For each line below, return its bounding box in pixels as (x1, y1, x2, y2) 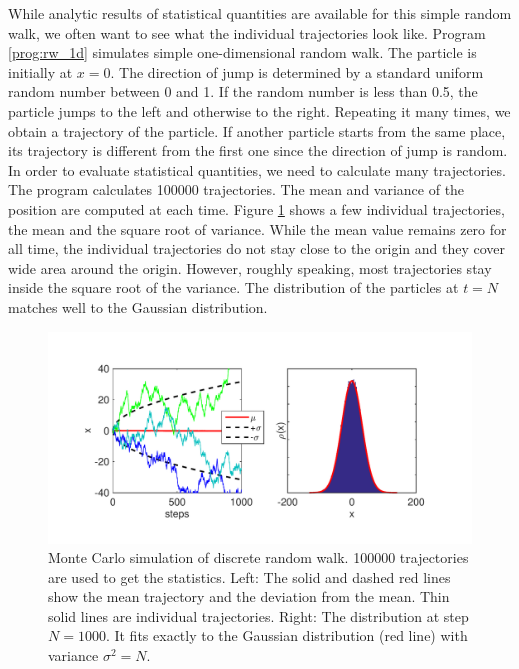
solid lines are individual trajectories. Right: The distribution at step (48, 605, 469, 626)
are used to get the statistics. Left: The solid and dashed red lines (48, 566, 451, 587)
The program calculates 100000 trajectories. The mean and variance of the (8, 179, 465, 200)
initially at (8, 61, 73, 82)
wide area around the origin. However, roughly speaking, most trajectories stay (8, 257, 492, 278)
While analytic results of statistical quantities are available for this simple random (8, 3, 512, 23)
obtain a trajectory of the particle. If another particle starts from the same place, (8, 120, 506, 141)
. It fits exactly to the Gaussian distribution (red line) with (105, 625, 468, 646)
